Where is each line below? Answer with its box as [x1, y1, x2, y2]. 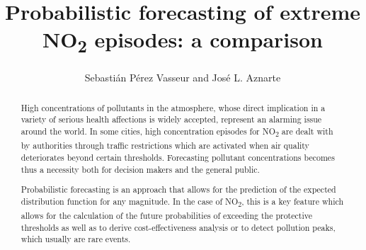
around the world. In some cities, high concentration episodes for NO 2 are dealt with [21, 125, 333, 140]
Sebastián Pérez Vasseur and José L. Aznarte [84, 70, 281, 85]
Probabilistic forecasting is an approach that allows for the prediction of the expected [21, 183, 336, 195]
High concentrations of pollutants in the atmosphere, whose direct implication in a [21, 101, 326, 113]
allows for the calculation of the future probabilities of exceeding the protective [21, 210, 312, 222]
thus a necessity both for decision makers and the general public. [21, 163, 260, 175]
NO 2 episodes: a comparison [42, 25, 323, 57]
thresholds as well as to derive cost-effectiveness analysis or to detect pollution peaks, [21, 221, 336, 233]
